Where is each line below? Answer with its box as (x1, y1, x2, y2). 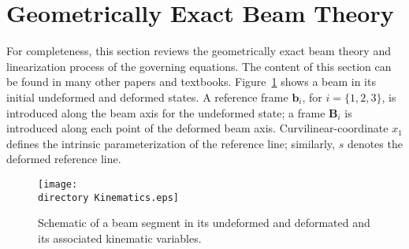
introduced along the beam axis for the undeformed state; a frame (6, 104, 325, 121)
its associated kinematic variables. (38, 229, 202, 246)
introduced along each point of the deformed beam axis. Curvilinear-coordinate (6, 120, 389, 136)
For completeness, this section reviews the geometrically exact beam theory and (6, 43, 391, 59)
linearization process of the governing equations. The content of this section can (6, 58, 392, 74)
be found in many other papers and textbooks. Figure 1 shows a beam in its (6, 73, 376, 90)
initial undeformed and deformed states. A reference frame (6, 88, 288, 105)
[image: (38, 178, 78, 190)
